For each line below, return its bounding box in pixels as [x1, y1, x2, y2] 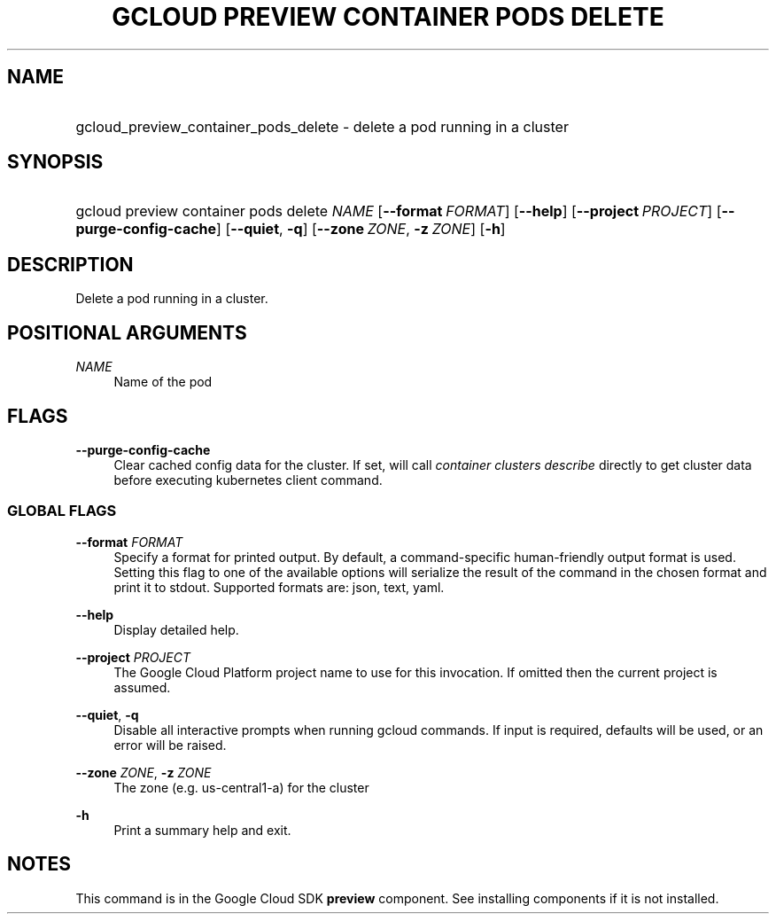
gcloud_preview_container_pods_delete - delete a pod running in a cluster [75, 117, 569, 136]
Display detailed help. [113, 621, 239, 637]
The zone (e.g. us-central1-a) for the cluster [113, 779, 369, 795]
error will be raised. [113, 737, 227, 753]
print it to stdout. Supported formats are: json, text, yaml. [113, 579, 445, 595]
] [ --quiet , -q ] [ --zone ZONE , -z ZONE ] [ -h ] [216, 220, 506, 238]
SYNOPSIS [7, 151, 104, 174]
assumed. [113, 679, 171, 695]
